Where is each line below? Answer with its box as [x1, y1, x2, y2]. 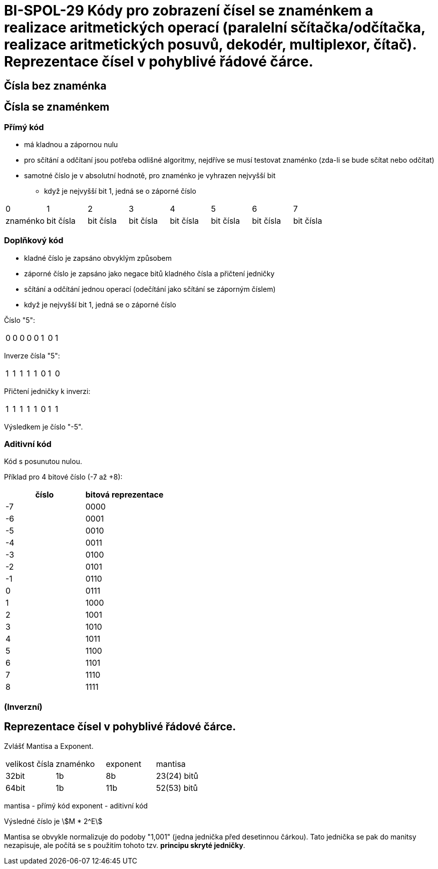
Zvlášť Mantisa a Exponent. [4, 741, 94, 750]
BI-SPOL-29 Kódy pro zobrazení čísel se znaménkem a [4, 2, 373, 19]
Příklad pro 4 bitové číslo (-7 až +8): [4, 473, 123, 482]
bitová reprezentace [85, 490, 164, 500]
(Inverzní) [4, 701, 43, 712]
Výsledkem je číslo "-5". [4, 422, 83, 431]
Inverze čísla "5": [4, 351, 60, 360]
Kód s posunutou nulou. [4, 457, 82, 466]
